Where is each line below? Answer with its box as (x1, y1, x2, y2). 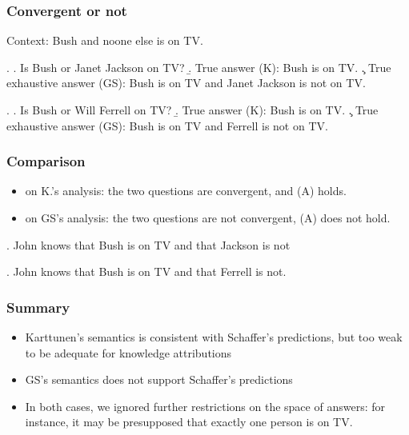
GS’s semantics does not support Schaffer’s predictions (25, 371, 293, 388)
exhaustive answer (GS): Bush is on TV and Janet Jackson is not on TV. (6, 74, 366, 91)
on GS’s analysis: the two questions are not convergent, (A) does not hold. (25, 210, 391, 225)
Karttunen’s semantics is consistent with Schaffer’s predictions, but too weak (25, 329, 403, 345)
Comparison (6, 151, 86, 171)
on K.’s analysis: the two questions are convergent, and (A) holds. (25, 182, 347, 199)
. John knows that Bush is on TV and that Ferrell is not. (6, 263, 287, 280)
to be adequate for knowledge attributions (25, 344, 232, 361)
